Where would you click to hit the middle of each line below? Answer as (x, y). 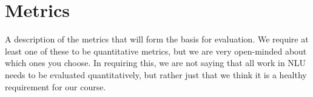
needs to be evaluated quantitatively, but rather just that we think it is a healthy (156, 74)
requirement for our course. (56, 86)
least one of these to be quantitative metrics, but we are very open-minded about (156, 51)
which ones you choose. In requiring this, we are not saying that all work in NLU (156, 63)
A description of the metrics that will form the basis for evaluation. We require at (157, 39)
